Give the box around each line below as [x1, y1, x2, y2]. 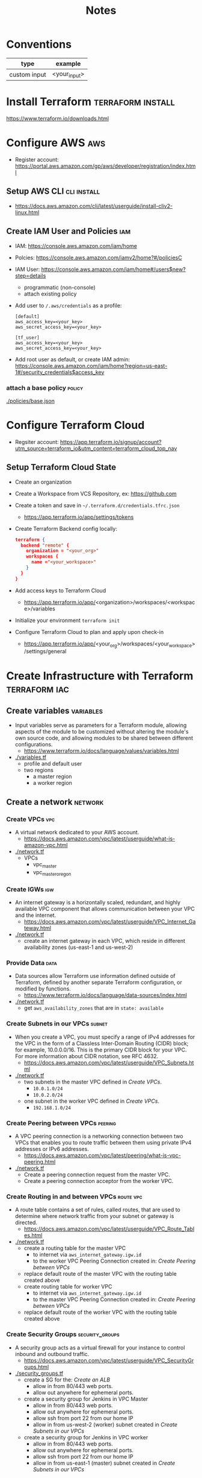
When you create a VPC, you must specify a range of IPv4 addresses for [14, 1033, 195, 1041]
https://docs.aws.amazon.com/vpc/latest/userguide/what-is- [23, 835, 176, 842]
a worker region [32, 779, 72, 787]
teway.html [23, 924, 51, 932]
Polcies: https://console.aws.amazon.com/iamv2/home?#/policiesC [14, 254, 182, 261]
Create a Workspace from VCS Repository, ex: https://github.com [14, 490, 177, 497]
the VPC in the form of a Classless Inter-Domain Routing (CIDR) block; [14, 1039, 189, 1047]
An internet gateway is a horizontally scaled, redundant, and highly [14, 899, 180, 906]
